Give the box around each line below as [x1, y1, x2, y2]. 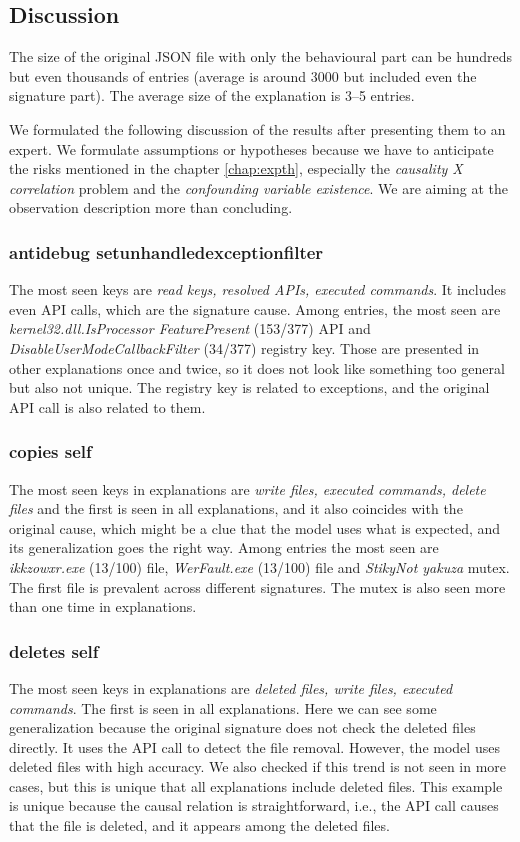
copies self [9, 439, 92, 464]
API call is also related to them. [9, 396, 206, 417]
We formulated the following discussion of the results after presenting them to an [9, 118, 506, 139]
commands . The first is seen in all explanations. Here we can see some [9, 697, 437, 718]
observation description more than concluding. [9, 197, 293, 218]
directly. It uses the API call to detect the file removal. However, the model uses [9, 736, 500, 757]
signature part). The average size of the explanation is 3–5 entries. [9, 85, 415, 106]
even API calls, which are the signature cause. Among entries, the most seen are [9, 298, 501, 319]
